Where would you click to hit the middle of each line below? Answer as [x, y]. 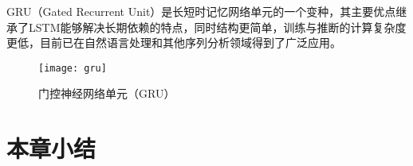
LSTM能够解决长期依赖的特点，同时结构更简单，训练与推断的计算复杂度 [217, 27]
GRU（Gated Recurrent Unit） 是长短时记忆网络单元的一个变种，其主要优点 [201, 11]
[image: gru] [73, 68]
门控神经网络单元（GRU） [107, 93]
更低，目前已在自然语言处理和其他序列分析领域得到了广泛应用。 [174, 42]
